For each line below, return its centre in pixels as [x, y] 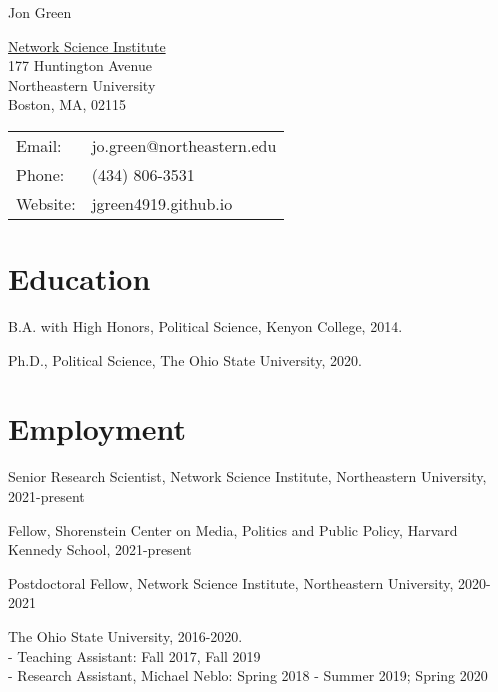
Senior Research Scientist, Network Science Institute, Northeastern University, [247, 476]
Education [79, 278]
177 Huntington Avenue [80, 65]
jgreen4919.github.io [162, 203]
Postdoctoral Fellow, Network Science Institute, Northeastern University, [231, 582]
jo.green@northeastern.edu [184, 145]
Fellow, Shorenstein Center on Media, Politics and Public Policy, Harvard [233, 529]
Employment [97, 428]
